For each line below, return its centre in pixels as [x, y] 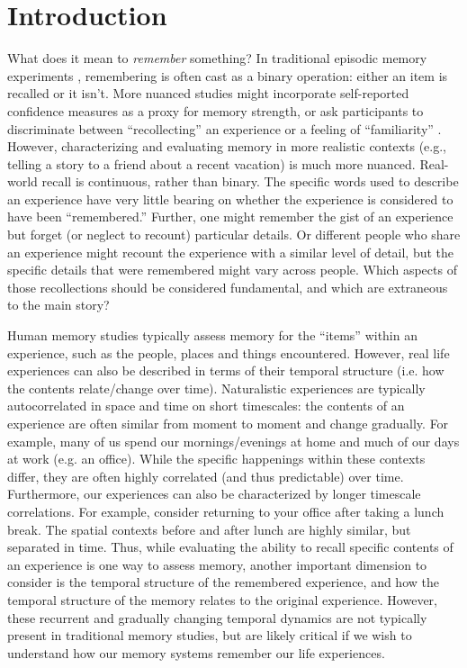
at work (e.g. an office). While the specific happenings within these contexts [216, 459]
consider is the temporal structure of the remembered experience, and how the [223, 582]
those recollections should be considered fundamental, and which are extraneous [228, 287]
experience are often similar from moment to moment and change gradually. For [228, 423]
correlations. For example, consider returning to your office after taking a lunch [226, 511]
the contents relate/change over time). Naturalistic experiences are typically [216, 388]
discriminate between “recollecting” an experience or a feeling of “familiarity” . [225, 128]
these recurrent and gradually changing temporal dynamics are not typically [217, 617]
